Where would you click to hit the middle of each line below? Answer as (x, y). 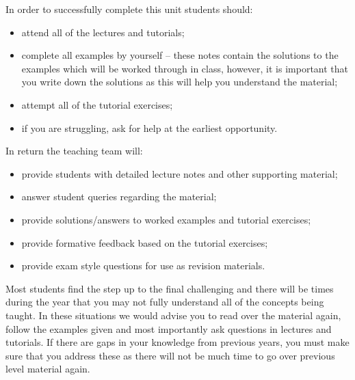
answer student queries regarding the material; (119, 196)
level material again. (48, 369)
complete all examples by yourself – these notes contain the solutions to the (180, 55)
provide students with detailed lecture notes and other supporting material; (180, 173)
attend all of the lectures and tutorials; (103, 32)
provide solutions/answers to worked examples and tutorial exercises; (166, 219)
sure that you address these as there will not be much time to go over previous (170, 355)
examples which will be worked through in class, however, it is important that (185, 68)
